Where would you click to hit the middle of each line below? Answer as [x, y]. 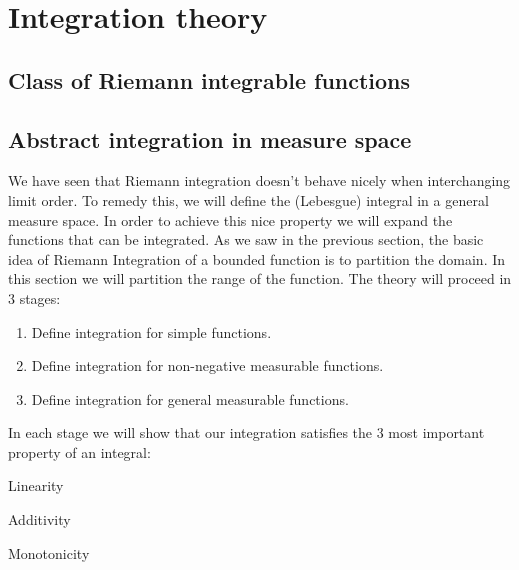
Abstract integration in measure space [210, 138]
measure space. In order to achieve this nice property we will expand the [230, 219]
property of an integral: [79, 451]
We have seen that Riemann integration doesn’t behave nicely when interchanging [259, 180]
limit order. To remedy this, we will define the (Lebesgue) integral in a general [248, 199]
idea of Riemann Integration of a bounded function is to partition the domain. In [257, 258]
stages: [40, 297]
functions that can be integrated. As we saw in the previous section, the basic [246, 239]
